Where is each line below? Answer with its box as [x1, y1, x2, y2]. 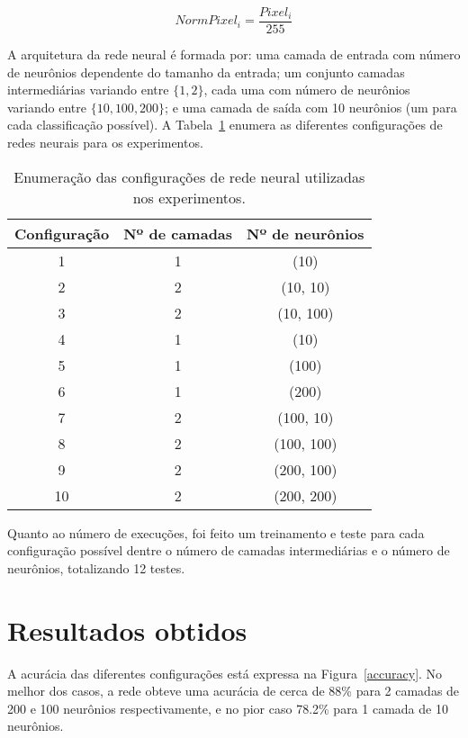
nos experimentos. [132, 186, 246, 208]
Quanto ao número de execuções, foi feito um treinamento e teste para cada [7, 523, 425, 542]
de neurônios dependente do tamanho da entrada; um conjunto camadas [7, 62, 405, 81]
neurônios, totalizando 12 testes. [7, 558, 185, 577]
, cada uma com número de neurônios [203, 80, 410, 99]
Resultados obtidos [7, 611, 247, 648]
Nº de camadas [123, 222, 233, 244]
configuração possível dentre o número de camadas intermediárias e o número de [7, 541, 450, 560]
